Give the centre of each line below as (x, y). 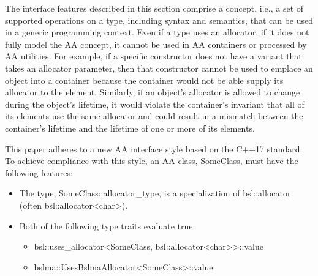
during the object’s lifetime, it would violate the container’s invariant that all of (155, 104)
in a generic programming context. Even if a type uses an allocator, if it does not (157, 32)
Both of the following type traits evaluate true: (107, 226)
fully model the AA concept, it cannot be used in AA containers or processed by (156, 44)
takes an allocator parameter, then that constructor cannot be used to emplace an (159, 68)
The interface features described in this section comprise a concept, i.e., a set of (154, 8)
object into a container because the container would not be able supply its (144, 80)
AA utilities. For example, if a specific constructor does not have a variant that (153, 56)
